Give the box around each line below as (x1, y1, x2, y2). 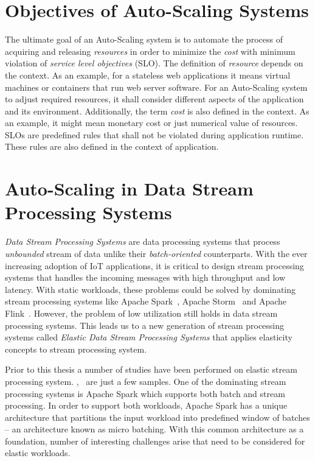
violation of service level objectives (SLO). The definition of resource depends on (5, 57, 303, 69)
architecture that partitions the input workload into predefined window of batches (5, 410, 310, 423)
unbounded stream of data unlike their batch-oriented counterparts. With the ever (5, 247, 308, 259)
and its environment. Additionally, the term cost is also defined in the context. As (5, 104, 310, 117)
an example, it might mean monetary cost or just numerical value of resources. (5, 116, 298, 129)
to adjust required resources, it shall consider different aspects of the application (5, 93, 304, 105)
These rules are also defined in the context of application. (5, 140, 219, 153)
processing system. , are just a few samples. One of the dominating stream (5, 375, 286, 387)
